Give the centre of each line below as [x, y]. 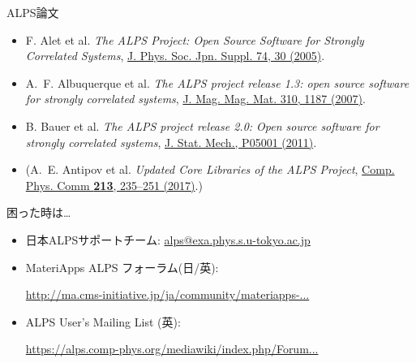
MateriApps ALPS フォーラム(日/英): [122, 267]
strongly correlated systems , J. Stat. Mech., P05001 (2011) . [171, 142]
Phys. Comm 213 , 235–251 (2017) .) [114, 185]
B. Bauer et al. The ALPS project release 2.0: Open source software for [202, 125]
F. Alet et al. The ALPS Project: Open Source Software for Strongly [195, 39]
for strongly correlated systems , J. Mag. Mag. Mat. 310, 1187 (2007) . [195, 99]
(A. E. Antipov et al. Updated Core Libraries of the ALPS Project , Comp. [210, 169]
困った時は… [39, 212]
